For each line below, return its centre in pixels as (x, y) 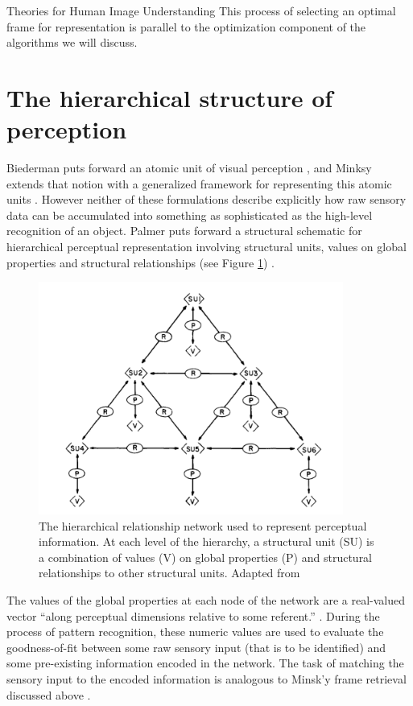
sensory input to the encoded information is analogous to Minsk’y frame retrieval (206, 679)
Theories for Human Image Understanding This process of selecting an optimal (201, 10)
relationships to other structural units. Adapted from (169, 573)
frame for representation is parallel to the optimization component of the (186, 26)
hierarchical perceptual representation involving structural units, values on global (206, 247)
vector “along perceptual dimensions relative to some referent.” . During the (193, 615)
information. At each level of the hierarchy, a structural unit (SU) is (206, 541)
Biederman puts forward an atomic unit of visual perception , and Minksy (189, 168)
